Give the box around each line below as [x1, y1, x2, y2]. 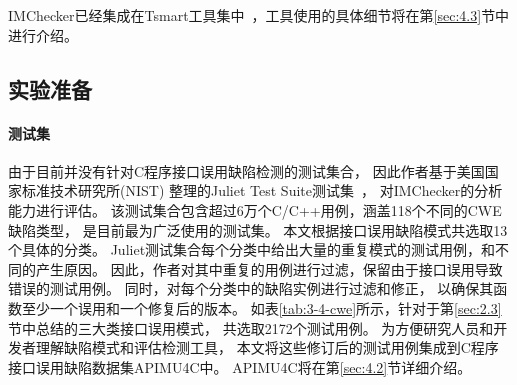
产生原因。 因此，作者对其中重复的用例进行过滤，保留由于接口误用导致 [35, 258, 503, 279]
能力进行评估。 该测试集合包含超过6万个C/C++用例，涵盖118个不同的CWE [8, 199, 502, 220]
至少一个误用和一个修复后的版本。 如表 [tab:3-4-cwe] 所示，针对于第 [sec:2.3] [21, 297, 502, 318]
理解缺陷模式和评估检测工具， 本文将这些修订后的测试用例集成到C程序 [35, 337, 499, 358]
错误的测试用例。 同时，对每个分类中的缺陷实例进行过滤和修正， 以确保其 [8, 278, 494, 299]
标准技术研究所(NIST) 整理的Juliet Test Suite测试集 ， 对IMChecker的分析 [21, 180, 503, 201]
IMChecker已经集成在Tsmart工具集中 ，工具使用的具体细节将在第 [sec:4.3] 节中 [8, 5, 510, 25]
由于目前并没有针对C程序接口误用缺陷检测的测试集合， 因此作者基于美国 [8, 160, 485, 181]
